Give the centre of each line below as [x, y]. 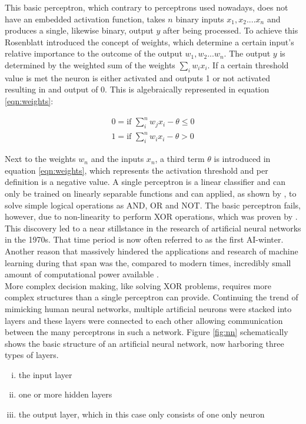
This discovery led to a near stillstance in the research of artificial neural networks [153, 228]
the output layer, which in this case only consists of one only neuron [142, 414]
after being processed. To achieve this [230, 30]
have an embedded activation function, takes [85, 19]
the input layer [45, 374]
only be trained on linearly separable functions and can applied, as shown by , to [151, 193]
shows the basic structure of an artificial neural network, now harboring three [144, 343]
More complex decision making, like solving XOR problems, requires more [138, 285]
